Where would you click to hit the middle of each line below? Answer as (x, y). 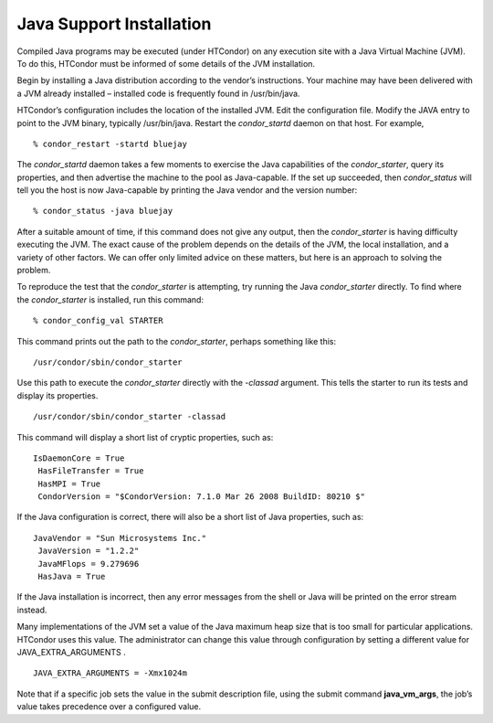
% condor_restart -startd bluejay (110, 144)
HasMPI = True (69, 484)
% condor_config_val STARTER (98, 321)
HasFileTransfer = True (91, 471)
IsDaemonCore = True (79, 458)
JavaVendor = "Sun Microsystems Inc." (120, 538)
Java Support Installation (114, 24)
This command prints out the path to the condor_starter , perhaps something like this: (177, 341)
